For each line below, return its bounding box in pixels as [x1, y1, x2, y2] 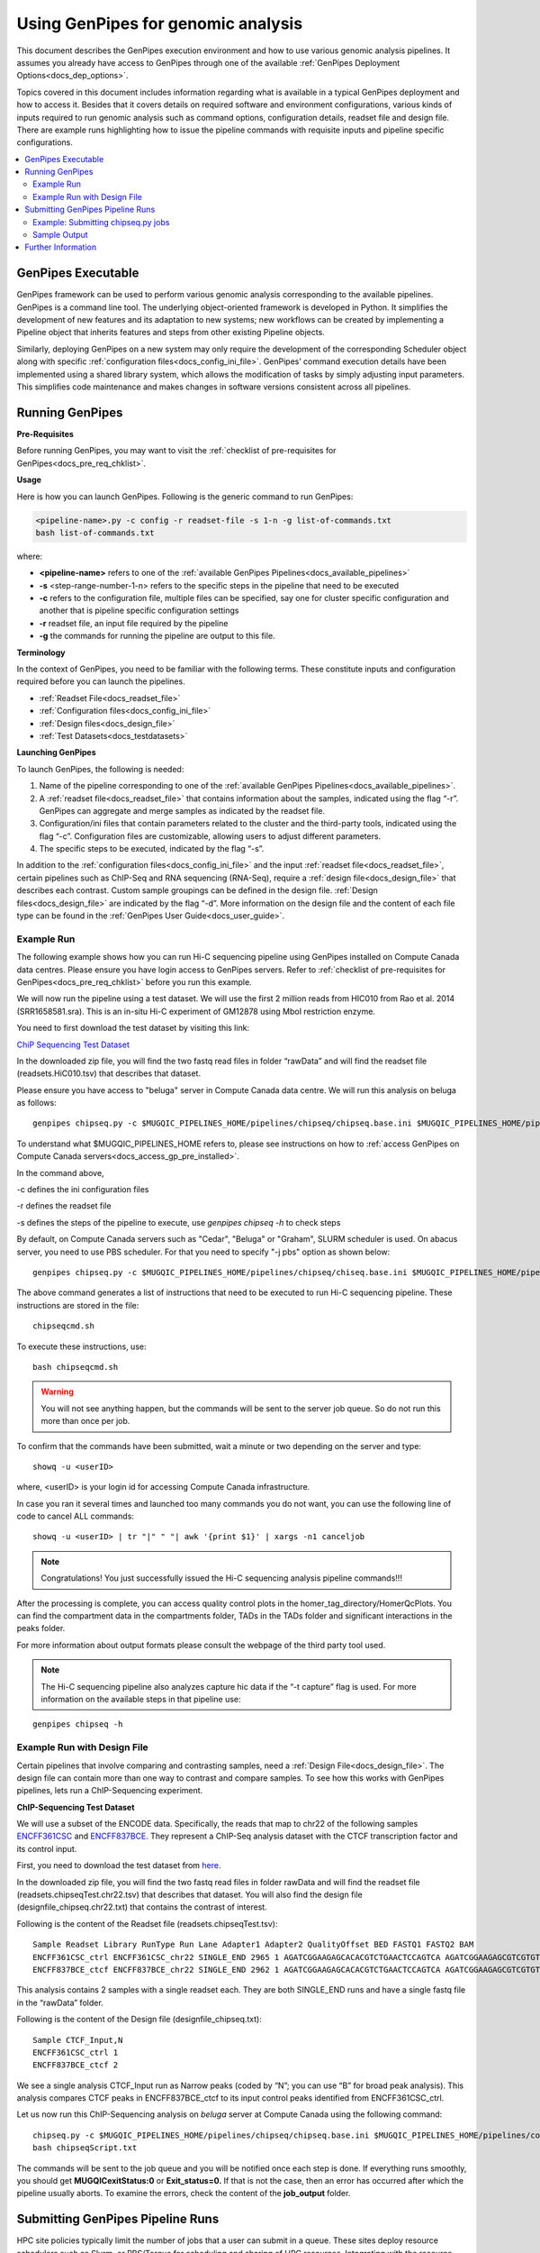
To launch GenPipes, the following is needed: [16, 763, 184, 774]
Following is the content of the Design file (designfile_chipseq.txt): [16, 2014, 263, 2025]
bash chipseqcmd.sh [32, 1362, 119, 1372]
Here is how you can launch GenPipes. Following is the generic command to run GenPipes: [16, 491, 354, 502]
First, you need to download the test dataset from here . [16, 1860, 221, 1871]
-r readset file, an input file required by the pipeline [39, 617, 229, 628]
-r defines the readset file [16, 1200, 112, 1211]
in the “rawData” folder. [16, 1997, 103, 2008]
